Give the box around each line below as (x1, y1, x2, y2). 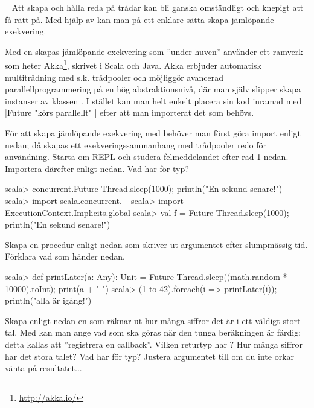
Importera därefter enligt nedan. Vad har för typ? (5, 162, 189, 174)
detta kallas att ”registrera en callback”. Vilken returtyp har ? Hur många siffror (5, 337, 303, 350)
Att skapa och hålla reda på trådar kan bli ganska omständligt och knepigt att (11, 1, 304, 13)
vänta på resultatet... (5, 362, 82, 374)
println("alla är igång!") (5, 294, 92, 307)
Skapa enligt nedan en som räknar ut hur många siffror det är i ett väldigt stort (5, 314, 301, 327)
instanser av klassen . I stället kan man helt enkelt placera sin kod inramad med (5, 94, 302, 107)
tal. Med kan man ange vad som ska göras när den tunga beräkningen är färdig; (5, 326, 301, 339)
